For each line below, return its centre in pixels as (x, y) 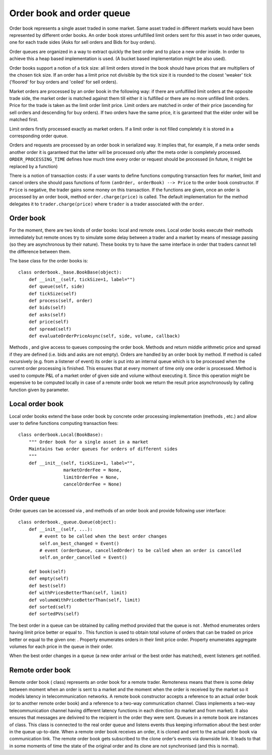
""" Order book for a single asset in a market (88, 442)
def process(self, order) (61, 301)
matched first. (24, 120)
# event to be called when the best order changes (103, 536)
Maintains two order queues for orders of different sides (103, 449)
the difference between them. (40, 251)
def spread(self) (50, 329)
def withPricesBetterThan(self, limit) (78, 593)
